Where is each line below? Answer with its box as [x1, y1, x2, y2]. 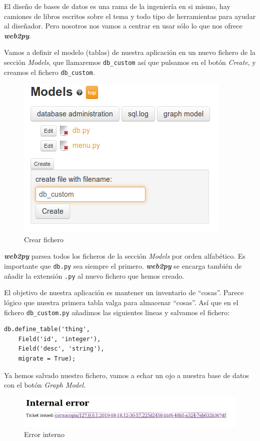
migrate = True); [18, 355, 76, 362]
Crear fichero [24, 234, 64, 244]
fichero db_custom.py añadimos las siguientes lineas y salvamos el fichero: [4, 307, 229, 317]
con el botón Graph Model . [4, 380, 86, 390]
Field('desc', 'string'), [18, 345, 104, 353]
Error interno [24, 429, 64, 439]
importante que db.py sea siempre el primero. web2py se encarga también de [4, 261, 242, 271]
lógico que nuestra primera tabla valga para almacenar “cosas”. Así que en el [4, 297, 238, 307]
